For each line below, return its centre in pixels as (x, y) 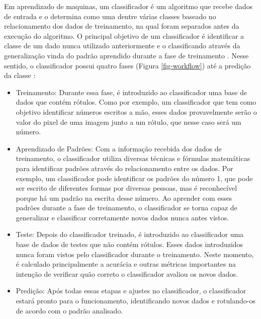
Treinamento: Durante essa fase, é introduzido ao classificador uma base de (132, 92)
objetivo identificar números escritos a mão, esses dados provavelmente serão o (136, 111)
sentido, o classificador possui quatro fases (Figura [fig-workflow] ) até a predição (127, 65)
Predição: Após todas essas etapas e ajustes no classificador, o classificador (131, 291)
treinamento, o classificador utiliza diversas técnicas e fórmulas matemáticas (133, 158)
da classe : (20, 75)
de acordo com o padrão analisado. (69, 310)
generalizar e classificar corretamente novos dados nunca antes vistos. (122, 217)
